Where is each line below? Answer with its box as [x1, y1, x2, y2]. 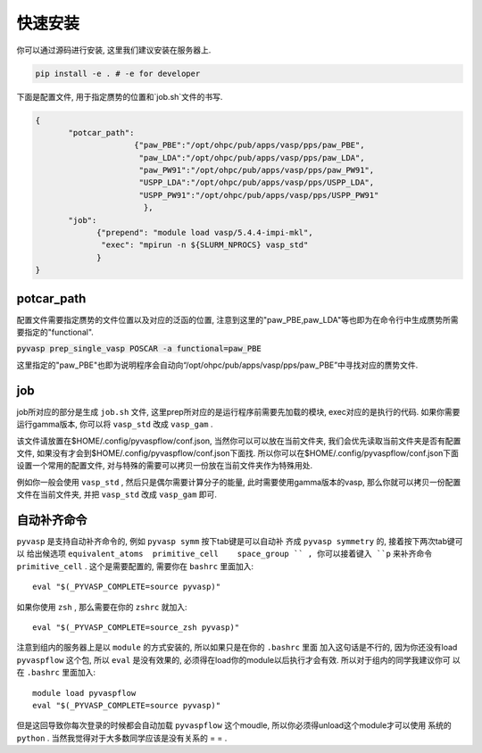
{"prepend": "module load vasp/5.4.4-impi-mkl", [96, 228, 313, 238]
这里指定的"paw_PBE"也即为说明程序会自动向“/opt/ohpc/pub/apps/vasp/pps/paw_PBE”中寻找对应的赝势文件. [16, 360, 419, 370]
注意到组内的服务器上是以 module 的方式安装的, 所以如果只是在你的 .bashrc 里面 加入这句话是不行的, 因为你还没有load [16, 642, 458, 653]
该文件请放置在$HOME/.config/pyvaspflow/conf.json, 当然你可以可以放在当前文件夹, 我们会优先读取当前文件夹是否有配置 [16, 435, 461, 446]
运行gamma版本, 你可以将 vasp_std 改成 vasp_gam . [16, 419, 213, 430]
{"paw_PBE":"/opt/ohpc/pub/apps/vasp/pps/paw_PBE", [134, 140, 365, 151]
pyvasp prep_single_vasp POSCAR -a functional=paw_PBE [16, 343, 262, 354]
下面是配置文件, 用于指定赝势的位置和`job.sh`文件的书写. [16, 91, 223, 102]
